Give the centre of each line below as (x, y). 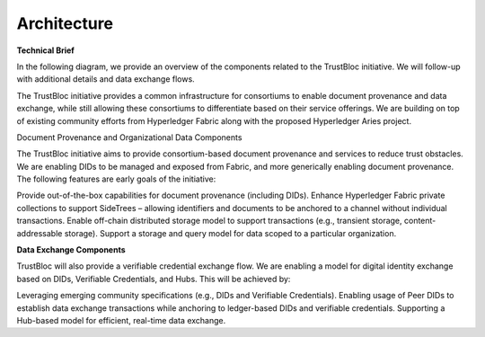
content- (420, 221)
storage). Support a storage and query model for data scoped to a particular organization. (230, 233)
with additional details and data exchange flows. (106, 79)
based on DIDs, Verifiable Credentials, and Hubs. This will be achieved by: (154, 279)
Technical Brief (46, 50)
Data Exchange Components (71, 250)
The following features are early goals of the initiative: (116, 179)
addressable (40, 233)
